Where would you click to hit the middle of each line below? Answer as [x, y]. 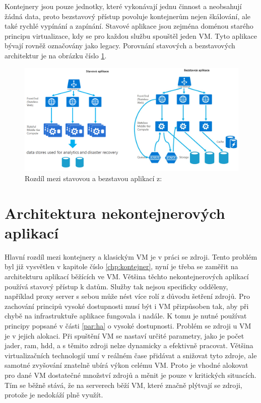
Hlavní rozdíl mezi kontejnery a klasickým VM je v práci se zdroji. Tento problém [131, 256]
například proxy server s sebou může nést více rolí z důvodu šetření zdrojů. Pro [127, 296]
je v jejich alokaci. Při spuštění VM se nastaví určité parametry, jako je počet [124, 335]
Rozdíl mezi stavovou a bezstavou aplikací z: [93, 178]
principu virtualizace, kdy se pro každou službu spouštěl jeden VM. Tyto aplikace [131, 35]
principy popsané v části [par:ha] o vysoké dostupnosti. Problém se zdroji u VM [128, 326]
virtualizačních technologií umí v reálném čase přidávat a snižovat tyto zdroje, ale [131, 355]
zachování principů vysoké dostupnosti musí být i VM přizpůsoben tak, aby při [127, 306]
